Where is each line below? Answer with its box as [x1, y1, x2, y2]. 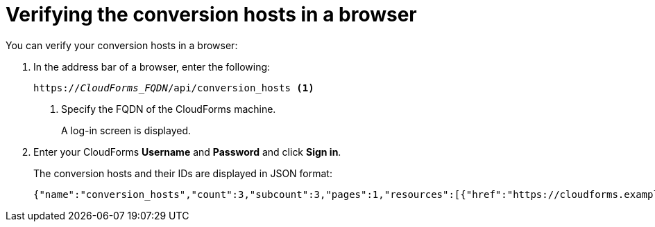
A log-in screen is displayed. [61, 124, 192, 136]
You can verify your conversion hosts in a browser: [6, 39, 238, 51]
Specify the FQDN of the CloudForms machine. [61, 102, 276, 115]
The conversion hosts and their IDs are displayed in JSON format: [33, 167, 332, 179]
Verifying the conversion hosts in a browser [6, 3, 417, 26]
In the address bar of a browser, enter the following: [33, 60, 271, 73]
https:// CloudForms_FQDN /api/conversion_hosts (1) [33, 82, 314, 93]
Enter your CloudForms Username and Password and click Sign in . [33, 145, 341, 158]
